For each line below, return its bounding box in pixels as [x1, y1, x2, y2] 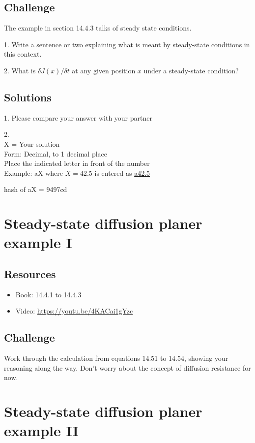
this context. [4, 49, 42, 59]
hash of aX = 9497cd [4, 184, 67, 194]
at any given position [72, 65, 136, 75]
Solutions [4, 89, 52, 104]
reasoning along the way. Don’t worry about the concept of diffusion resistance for [4, 362, 251, 373]
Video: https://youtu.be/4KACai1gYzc [15, 306, 133, 316]
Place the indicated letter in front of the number [4, 158, 150, 168]
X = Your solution [4, 138, 60, 149]
